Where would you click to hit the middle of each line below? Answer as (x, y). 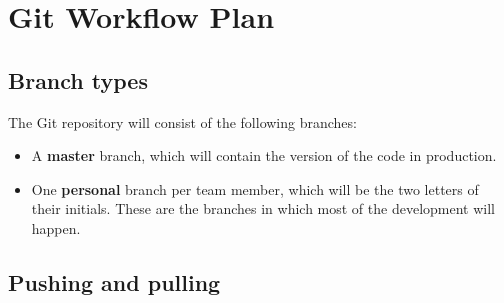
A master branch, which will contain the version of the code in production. (264, 155)
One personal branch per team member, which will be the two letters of (255, 188)
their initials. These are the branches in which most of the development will (263, 208)
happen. (56, 227)
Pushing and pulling (114, 281)
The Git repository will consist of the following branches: (182, 121)
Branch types (78, 79)
